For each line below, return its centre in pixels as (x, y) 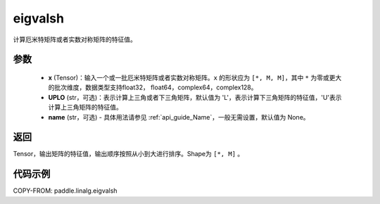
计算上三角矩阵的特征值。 (85, 107)
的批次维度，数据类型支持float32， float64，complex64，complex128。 (153, 87)
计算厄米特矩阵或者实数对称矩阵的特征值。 (75, 39)
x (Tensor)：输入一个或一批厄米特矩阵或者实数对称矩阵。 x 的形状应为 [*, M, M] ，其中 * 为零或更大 (195, 77)
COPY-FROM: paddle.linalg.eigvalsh (65, 191)
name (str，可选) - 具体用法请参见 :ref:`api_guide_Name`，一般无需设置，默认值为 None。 (179, 117)
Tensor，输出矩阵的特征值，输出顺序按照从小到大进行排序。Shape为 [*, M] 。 (128, 154)
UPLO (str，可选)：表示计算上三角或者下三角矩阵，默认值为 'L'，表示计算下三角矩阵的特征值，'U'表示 (195, 97)
